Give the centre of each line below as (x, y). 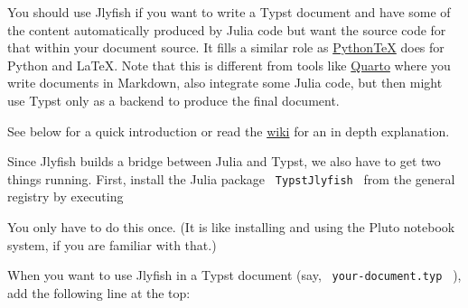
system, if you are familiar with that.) (112, 244)
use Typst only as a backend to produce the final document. (173, 100)
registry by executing (66, 196)
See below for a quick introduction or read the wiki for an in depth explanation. (229, 131)
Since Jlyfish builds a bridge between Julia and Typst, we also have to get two (224, 161)
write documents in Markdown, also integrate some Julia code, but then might (225, 83)
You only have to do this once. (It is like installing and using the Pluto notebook (231, 227)
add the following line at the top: (99, 292)
